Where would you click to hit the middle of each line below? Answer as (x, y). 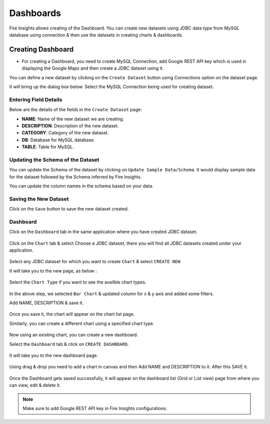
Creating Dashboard (41, 49)
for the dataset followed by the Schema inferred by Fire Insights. (75, 177)
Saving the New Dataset (39, 199)
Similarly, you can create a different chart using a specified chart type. (82, 323)
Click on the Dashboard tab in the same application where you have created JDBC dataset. (103, 232)
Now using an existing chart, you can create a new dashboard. (74, 335)
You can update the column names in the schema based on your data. (81, 186)
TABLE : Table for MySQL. (48, 147)
